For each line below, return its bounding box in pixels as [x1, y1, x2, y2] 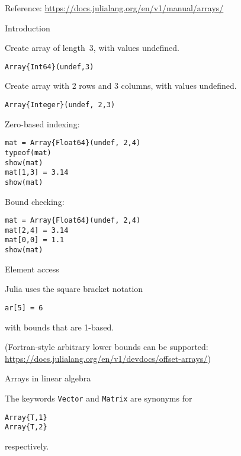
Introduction [5, 21, 50, 34]
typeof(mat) [5, 148, 52, 157]
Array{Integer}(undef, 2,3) [5, 101, 115, 110]
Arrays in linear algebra [5, 372, 91, 384]
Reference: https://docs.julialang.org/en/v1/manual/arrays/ [5, 2, 224, 14]
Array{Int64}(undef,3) [5, 62, 94, 71]
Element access [5, 262, 59, 275]
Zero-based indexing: [5, 117, 80, 130]
